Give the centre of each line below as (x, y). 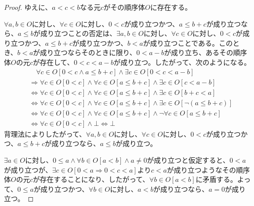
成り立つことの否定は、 (78, 33)
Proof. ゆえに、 (28, 7)
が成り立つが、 (28, 169)
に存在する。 (171, 7)
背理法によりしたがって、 (45, 133)
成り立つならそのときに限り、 (88, 52)
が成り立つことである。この (188, 43)
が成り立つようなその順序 (208, 169)
